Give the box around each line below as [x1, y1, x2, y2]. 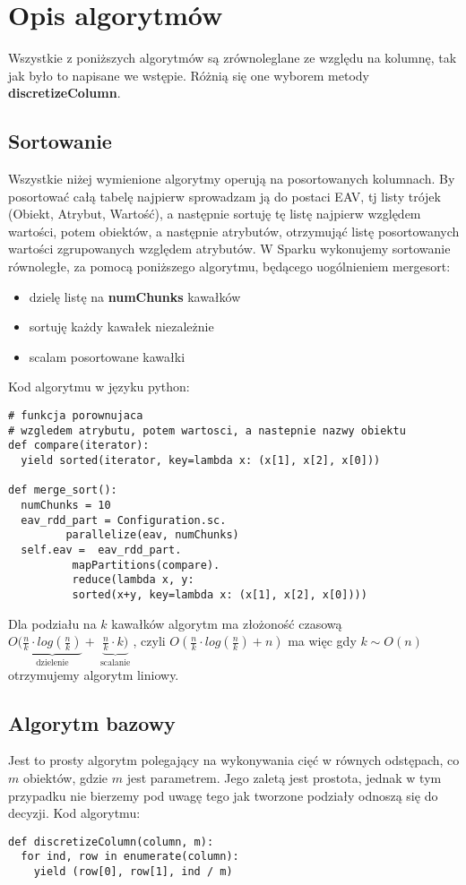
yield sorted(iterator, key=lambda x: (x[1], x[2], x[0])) [21, 454, 381, 468]
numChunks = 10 [21, 498, 111, 511]
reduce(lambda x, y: [72, 573, 194, 587]
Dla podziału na [8, 614, 97, 632]
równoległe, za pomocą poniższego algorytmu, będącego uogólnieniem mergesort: [8, 257, 451, 276]
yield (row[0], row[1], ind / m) [33, 865, 233, 879]
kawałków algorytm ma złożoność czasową [111, 614, 342, 632]
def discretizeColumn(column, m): [8, 835, 214, 848]
